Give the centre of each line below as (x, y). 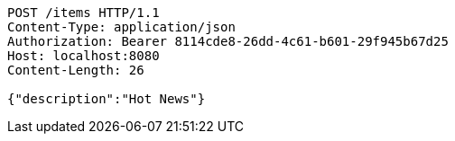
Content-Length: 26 (76, 70)
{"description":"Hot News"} (107, 99)
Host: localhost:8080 (84, 56)
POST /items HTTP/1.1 (84, 13)
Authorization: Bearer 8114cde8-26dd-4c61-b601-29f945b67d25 (228, 41)
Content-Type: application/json (121, 27)
